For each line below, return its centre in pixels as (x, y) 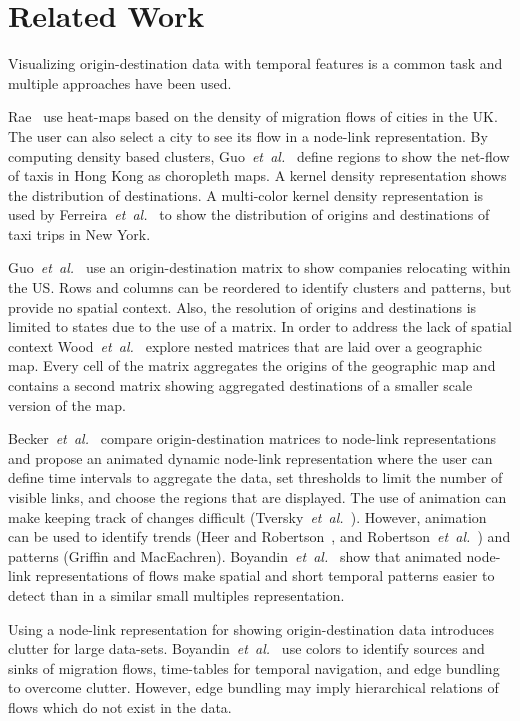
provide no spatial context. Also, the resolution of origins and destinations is (242, 306)
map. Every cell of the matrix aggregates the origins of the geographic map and (252, 365)
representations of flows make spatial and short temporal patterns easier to (265, 575)
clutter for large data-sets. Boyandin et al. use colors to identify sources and (246, 648)
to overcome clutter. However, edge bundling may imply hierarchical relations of (253, 687)
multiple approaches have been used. (120, 82)
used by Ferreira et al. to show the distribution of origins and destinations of (249, 214)
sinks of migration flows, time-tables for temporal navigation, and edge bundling (254, 667)
